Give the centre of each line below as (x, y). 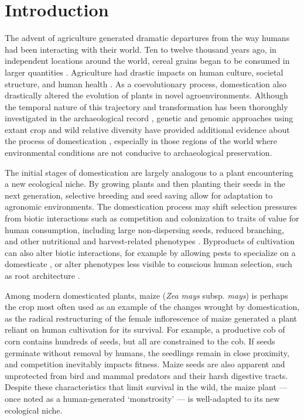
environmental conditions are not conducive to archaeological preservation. (139, 153)
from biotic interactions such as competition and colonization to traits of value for (152, 218)
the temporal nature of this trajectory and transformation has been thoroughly (146, 106)
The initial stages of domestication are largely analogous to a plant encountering (149, 172)
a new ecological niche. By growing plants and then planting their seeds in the (145, 184)
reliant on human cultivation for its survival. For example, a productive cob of (145, 329)
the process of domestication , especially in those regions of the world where (141, 141)
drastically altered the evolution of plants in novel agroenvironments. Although (146, 95)
